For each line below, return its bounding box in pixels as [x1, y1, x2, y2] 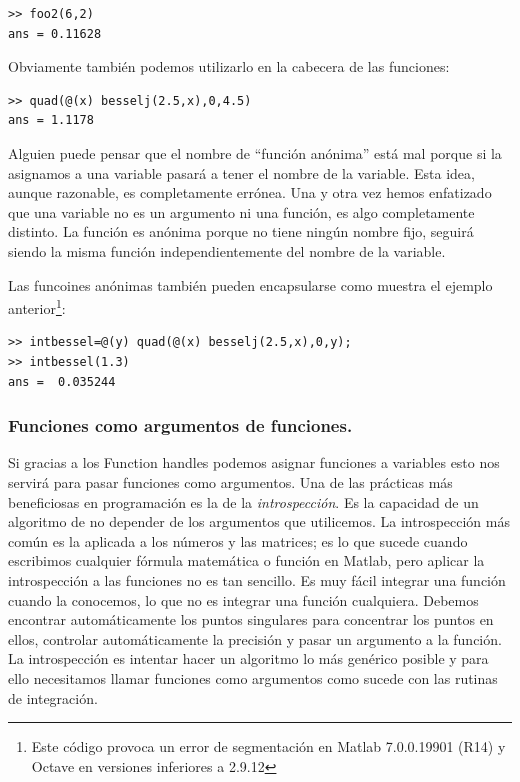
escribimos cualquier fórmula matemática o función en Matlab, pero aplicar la [8, 550, 485, 571]
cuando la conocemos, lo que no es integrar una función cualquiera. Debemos [8, 589, 479, 610]
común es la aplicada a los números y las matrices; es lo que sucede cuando [8, 530, 468, 551]
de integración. [8, 687, 98, 708]
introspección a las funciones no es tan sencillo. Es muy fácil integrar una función [8, 569, 506, 590]
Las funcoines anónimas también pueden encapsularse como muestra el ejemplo [8, 274, 493, 295]
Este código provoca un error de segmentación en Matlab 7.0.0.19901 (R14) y [31, 736, 506, 757]
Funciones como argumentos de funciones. [8, 413, 353, 438]
